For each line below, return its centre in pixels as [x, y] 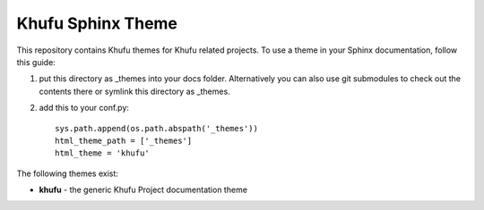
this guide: [36, 62]
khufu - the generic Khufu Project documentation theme [143, 190]
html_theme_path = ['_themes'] [124, 140]
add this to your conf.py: [84, 108]
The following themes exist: [67, 173]
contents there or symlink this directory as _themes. [134, 91]
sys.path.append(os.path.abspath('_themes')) [157, 128]
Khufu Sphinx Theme [97, 23]
